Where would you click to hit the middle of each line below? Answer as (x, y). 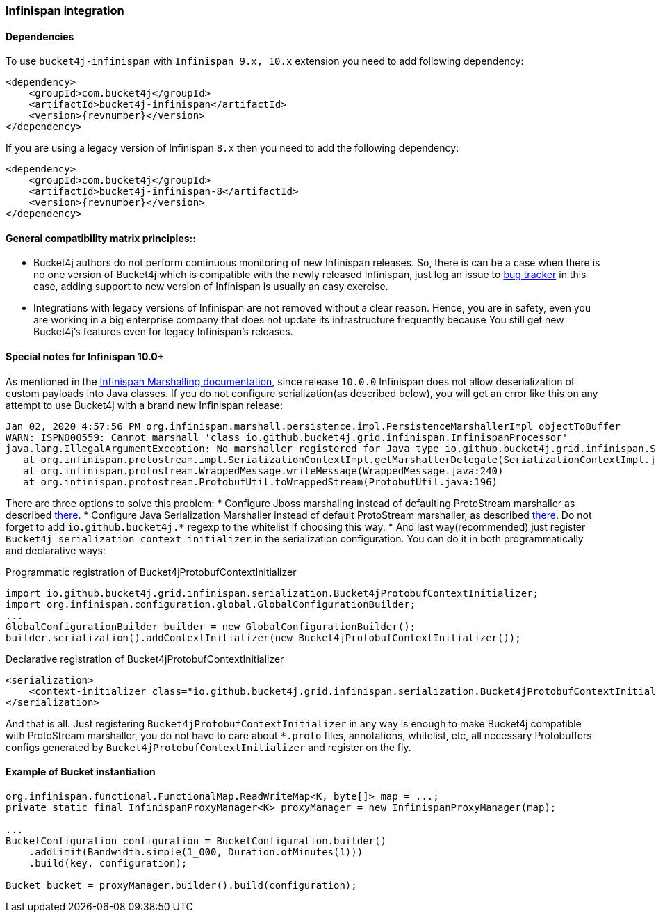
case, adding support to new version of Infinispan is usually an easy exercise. (211, 287)
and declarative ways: (56, 550)
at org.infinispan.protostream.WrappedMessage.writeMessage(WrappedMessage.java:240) (263, 470)
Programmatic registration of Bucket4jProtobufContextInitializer (151, 572)
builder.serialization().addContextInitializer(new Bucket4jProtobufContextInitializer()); (263, 637)
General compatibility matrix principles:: (101, 238)
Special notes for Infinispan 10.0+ (85, 357)
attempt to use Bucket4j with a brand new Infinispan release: (144, 405)
